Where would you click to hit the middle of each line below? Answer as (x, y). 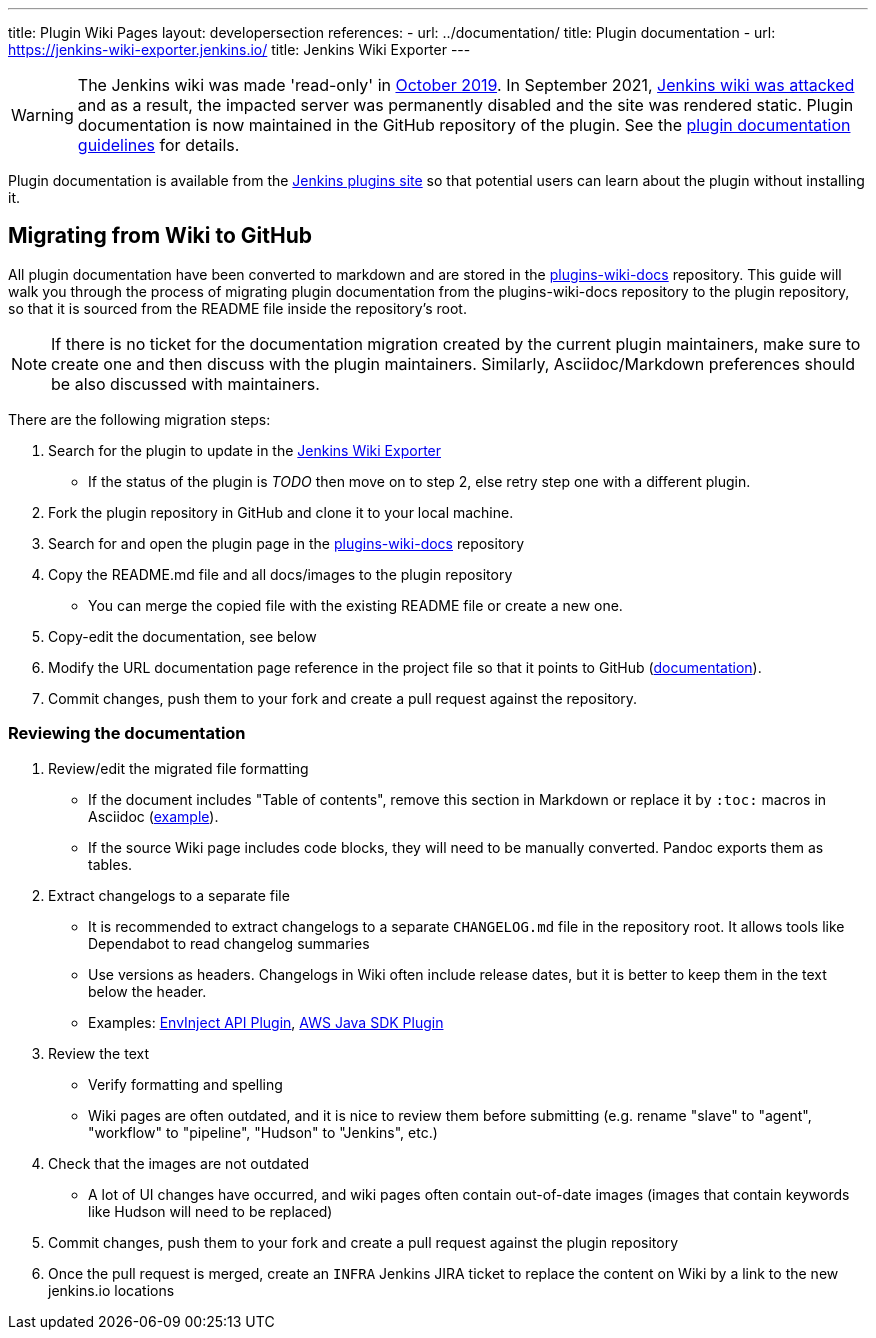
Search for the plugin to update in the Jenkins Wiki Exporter (245, 450)
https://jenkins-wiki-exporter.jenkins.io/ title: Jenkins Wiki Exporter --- (239, 49)
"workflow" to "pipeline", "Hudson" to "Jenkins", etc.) (263, 1132)
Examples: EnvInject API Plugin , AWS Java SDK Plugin (266, 1022)
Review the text (99, 1053)
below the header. (147, 991)
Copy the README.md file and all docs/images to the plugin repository (280, 574)
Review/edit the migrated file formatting (178, 768)
